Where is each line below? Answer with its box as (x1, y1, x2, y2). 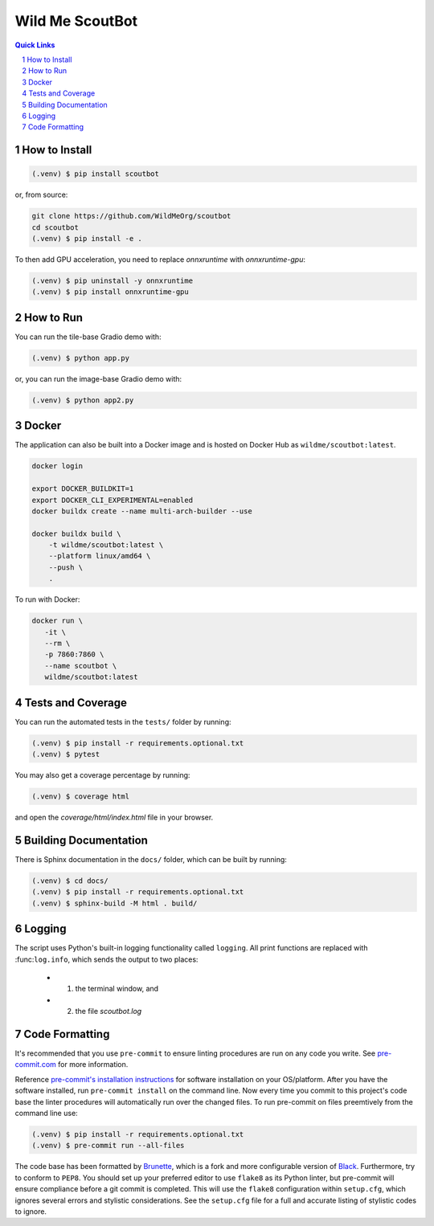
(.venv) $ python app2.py (31, 395, 134, 405)
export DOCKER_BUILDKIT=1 (31, 484, 134, 493)
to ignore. (14, 1206, 47, 1216)
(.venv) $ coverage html (31, 792, 130, 801)
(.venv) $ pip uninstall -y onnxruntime (31, 276, 193, 285)
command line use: (14, 1108, 78, 1118)
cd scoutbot (31, 223, 80, 232)
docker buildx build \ (31, 529, 121, 538)
